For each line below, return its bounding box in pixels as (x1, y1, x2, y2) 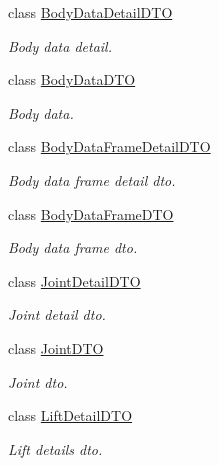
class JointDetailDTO (8, 270, 141, 291)
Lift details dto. (8, 438, 103, 459)
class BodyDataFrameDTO (8, 203, 174, 224)
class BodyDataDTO (8, 69, 136, 90)
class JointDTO (8, 337, 104, 358)
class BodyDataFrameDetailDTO (8, 136, 211, 157)
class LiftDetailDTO (8, 405, 133, 426)
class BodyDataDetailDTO (8, 2, 173, 22)
